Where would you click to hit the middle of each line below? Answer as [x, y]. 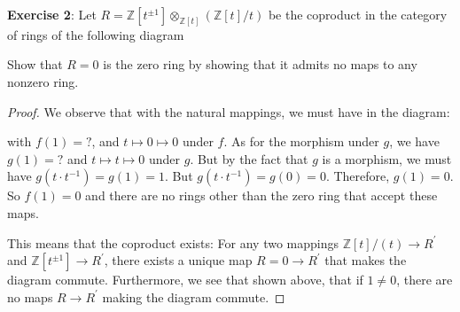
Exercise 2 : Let [52, 14]
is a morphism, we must [387, 158]
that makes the [366, 260]
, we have [414, 141]
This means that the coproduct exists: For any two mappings [173, 242]
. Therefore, [358, 176]
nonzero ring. [43, 82]
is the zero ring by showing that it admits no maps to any [260, 64]
